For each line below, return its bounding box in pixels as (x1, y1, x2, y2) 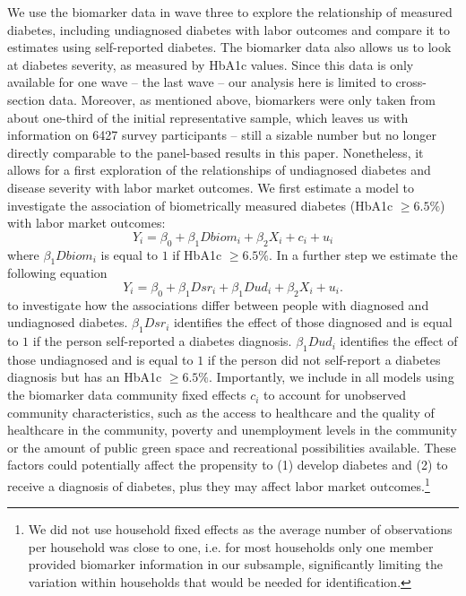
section (7, 90, 46, 108)
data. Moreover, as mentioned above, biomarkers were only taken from (48, 90, 436, 108)
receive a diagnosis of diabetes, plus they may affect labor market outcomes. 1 (7, 474, 430, 495)
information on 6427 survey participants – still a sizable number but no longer (7, 125, 436, 144)
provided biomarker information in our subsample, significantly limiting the (28, 555, 443, 574)
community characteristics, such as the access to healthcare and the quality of (7, 402, 435, 421)
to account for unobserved (263, 385, 406, 404)
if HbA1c (172, 245, 222, 263)
